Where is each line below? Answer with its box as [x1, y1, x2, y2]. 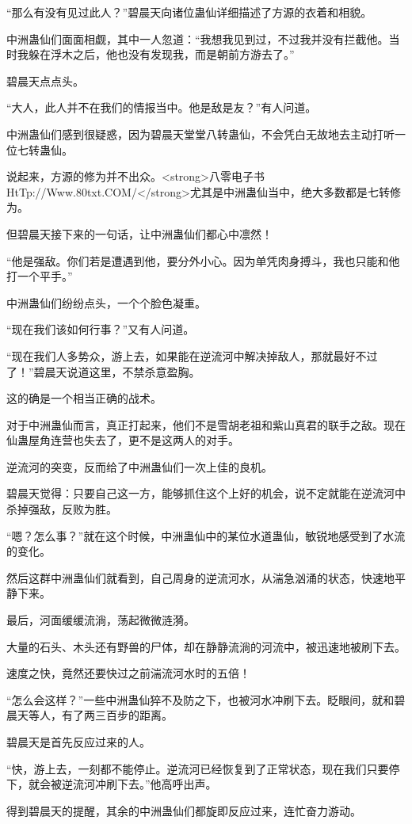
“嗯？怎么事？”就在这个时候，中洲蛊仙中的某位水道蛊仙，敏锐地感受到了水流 [6, 527, 406, 544]
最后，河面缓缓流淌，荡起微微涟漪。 [6, 612, 195, 628]
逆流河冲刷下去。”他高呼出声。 [61, 776, 217, 792]
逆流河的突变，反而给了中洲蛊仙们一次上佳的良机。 [6, 458, 273, 475]
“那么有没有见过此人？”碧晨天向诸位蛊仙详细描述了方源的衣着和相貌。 [6, 4, 372, 20]
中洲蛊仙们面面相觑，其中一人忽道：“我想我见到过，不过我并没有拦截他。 [6, 30, 389, 47]
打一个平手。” [6, 268, 73, 284]
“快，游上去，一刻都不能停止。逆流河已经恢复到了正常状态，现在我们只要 [6, 760, 389, 776]
